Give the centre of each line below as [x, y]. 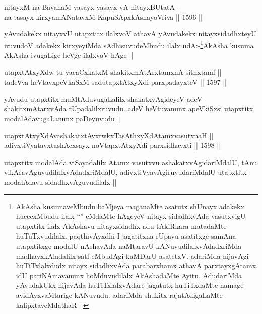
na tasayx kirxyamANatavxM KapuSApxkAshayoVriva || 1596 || [103, 16]
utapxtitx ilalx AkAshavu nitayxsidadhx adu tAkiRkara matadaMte [121, 226]
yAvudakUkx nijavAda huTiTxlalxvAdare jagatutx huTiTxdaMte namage [130, 285]
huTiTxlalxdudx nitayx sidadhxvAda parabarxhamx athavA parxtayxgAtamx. [137, 265]
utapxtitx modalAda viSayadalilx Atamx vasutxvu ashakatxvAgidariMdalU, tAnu [131, 162]
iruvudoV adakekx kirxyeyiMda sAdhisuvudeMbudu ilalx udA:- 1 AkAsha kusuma [129, 44]
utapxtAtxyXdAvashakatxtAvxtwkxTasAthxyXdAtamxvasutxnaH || [109, 135]
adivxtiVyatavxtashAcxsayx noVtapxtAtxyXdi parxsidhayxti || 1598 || [113, 145]
